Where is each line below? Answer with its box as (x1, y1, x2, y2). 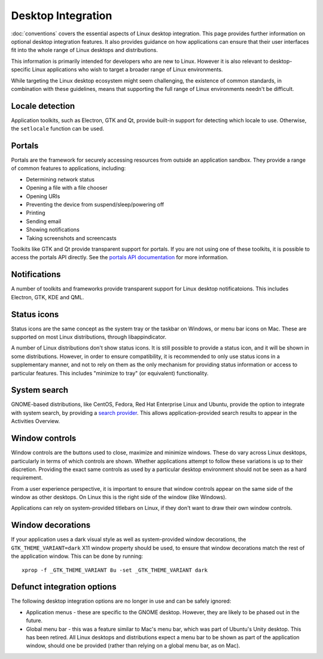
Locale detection (11, 101, 75, 111)
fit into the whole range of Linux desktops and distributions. (11, 47, 158, 54)
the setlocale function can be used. (11, 125, 105, 132)
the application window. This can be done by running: (11, 552, 144, 560)
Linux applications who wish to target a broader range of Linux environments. (32, 66, 223, 73)
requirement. (11, 474, 43, 481)
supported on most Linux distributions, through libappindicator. (11, 333, 167, 341)
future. (26, 617, 43, 624)
